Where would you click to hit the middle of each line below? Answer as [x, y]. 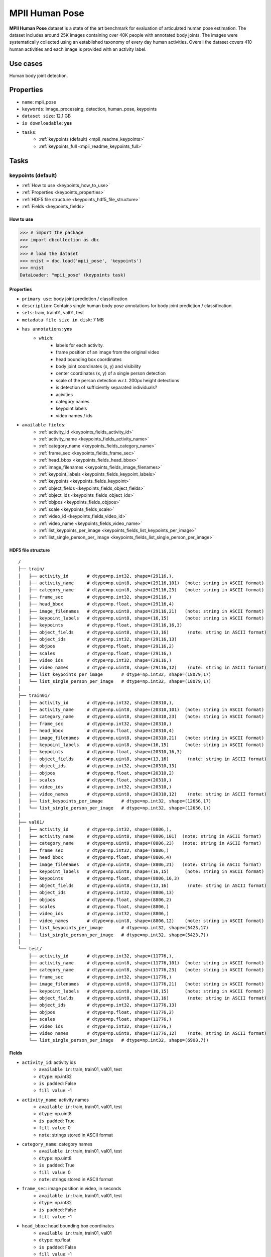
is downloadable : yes [47, 123]
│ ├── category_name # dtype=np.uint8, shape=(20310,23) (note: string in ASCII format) [141, 717]
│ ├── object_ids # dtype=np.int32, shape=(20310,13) [98, 766]
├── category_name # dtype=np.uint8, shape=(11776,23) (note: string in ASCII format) [146, 970]
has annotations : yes [47, 329]
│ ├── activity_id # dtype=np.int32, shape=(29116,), [96, 576]
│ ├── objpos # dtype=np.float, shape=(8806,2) [95, 900]
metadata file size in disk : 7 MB [63, 320]
